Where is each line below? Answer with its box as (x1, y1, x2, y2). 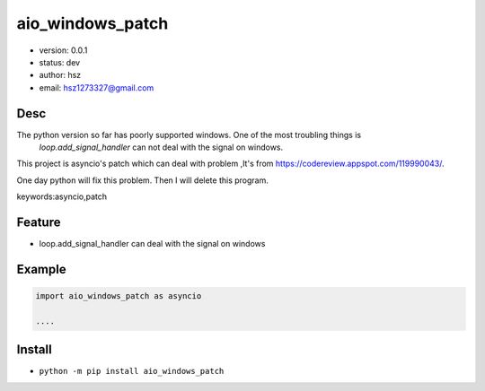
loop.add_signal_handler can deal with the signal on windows (39, 239, 266, 249)
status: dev (39, 56, 81, 67)
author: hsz (39, 70, 82, 81)
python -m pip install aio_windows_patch (39, 366, 225, 377)
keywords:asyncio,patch (16, 191, 108, 202)
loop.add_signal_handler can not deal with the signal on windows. (39, 142, 284, 152)
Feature (16, 215, 61, 230)
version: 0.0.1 (39, 45, 88, 56)
